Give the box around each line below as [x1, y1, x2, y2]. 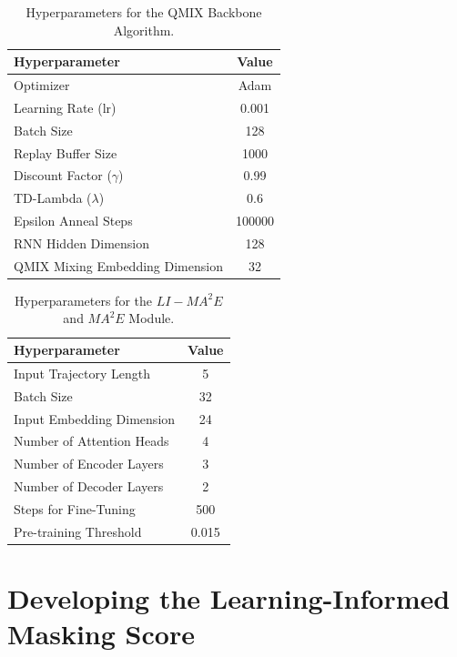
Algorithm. [113, 20, 175, 39]
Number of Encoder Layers [14, 454, 164, 473]
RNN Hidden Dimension [14, 233, 150, 252]
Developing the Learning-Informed [7, 580, 451, 617]
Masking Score [7, 615, 195, 652]
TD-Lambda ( [14, 188, 92, 207]
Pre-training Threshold [14, 521, 142, 541]
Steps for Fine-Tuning [14, 499, 136, 518]
